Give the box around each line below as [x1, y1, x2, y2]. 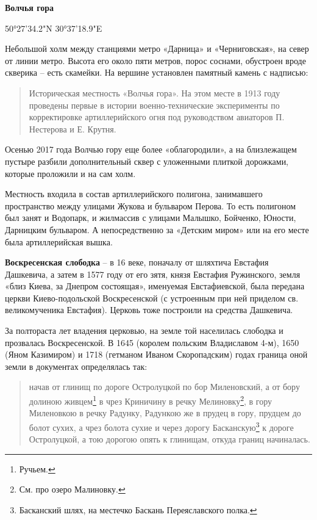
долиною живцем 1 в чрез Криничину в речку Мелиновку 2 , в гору [29, 393, 272, 407]
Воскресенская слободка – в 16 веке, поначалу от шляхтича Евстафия [5, 256, 269, 269]
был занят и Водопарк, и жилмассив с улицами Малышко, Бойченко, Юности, [5, 211, 296, 224]
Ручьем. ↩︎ [19, 462, 55, 475]
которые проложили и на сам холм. [5, 167, 136, 179]
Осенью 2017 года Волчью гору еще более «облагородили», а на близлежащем [5, 143, 297, 156]
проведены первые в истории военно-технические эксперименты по [29, 98, 280, 111]
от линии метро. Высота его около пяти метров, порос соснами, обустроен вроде [5, 54, 306, 67]
